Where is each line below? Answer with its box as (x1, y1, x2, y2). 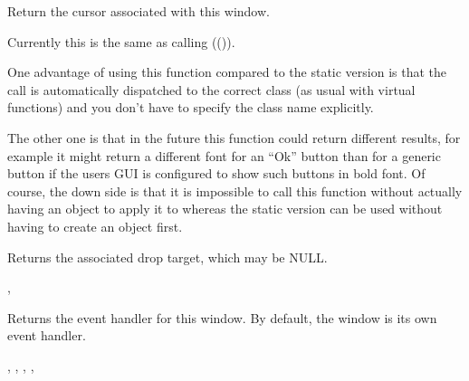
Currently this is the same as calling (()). (7, 32, 235, 51)
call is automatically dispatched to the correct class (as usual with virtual (7, 80, 416, 99)
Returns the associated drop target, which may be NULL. (7, 247, 328, 266)
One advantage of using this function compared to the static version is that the (7, 62, 447, 81)
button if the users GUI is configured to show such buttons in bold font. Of (7, 164, 426, 183)
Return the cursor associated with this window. (7, 2, 270, 20)
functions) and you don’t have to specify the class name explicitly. (7, 98, 374, 117)
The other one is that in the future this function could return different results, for (7, 128, 461, 147)
